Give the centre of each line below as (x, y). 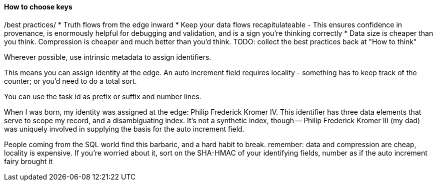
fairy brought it (28, 161)
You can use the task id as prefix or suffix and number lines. (103, 96)
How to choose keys (38, 7)
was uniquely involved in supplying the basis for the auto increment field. (124, 129)
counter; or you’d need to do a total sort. (70, 81)
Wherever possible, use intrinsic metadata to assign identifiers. (108, 57)
